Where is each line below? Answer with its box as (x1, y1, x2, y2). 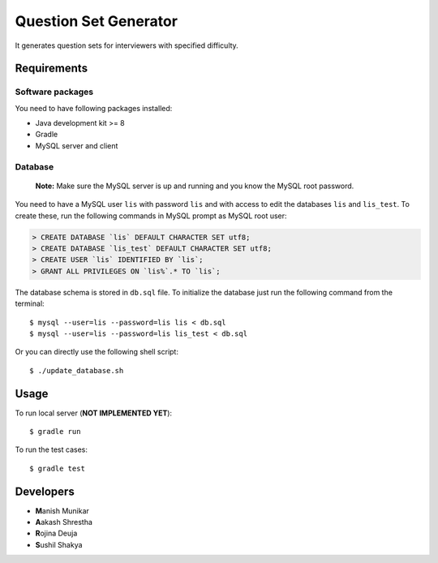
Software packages (15, 86, 93, 97)
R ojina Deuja (35, 528, 78, 539)
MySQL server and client (35, 140, 118, 150)
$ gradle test (29, 463, 85, 473)
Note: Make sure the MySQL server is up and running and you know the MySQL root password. (35, 181, 354, 191)
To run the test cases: (15, 445, 88, 454)
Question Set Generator (15, 12, 178, 30)
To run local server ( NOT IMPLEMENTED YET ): (15, 408, 173, 418)
